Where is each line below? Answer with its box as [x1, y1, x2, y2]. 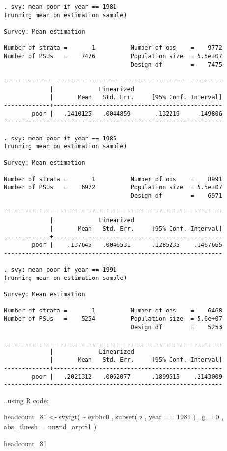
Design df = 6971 [130, 192, 222, 200]
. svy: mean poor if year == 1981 [4, 3, 117, 10]
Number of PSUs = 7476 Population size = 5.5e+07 [4, 52, 222, 60]
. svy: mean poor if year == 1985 [4, 135, 117, 142]
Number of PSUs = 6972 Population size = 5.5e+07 [4, 184, 222, 191]
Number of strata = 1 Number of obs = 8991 [4, 175, 222, 183]
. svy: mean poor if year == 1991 [4, 266, 117, 273]
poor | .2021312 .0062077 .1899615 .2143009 [32, 373, 222, 380]
